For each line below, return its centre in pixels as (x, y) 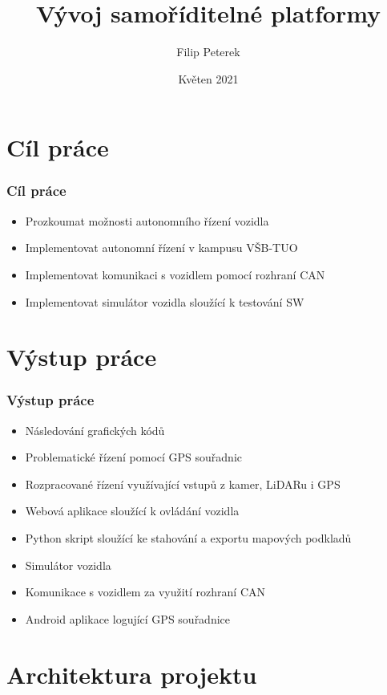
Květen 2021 (208, 78)
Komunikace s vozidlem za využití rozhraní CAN (145, 592)
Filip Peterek (208, 52)
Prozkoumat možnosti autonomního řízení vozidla (147, 220)
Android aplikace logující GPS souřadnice (128, 618)
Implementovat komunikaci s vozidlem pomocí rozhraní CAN (175, 274)
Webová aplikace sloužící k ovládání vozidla (132, 511)
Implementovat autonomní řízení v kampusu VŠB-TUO (161, 248)
